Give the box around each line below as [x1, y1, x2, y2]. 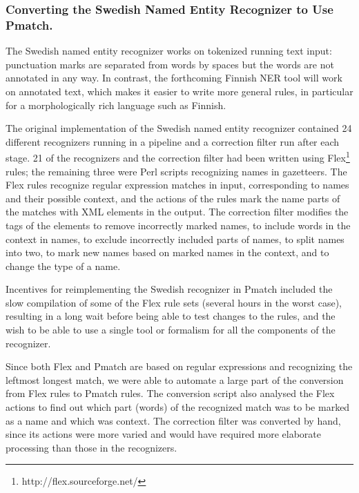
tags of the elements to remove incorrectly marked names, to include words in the [6, 217, 351, 232]
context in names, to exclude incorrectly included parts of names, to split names [6, 231, 345, 246]
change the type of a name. [6, 258, 121, 273]
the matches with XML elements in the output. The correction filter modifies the [6, 204, 349, 219]
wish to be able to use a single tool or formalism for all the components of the [6, 322, 336, 337]
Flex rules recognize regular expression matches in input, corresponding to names [6, 177, 349, 192]
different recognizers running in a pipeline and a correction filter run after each [6, 134, 340, 148]
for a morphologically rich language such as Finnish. [6, 97, 226, 112]
